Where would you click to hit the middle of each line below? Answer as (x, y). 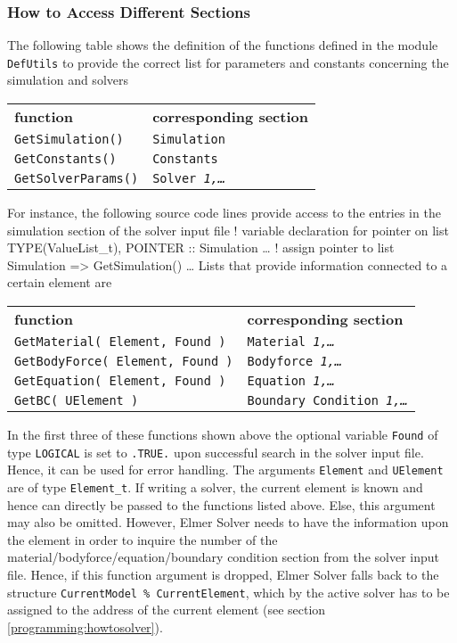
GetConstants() (65, 159)
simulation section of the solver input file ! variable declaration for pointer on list (228, 230)
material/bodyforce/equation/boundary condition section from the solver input (223, 557)
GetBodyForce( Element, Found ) (124, 362)
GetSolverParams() (77, 179)
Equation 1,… (291, 381)
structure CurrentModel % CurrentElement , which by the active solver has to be (228, 592)
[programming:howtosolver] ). (85, 627)
